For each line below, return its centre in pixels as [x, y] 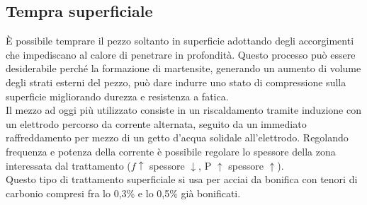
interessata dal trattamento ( [68, 165]
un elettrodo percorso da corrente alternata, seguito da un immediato [156, 123]
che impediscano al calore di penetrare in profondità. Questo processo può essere [181, 54]
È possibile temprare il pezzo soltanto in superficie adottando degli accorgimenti [180, 41]
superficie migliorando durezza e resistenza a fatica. [117, 96]
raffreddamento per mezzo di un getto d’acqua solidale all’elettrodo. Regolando [177, 137]
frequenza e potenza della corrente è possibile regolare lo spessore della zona [171, 151]
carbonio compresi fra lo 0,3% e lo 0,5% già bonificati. [123, 193]
